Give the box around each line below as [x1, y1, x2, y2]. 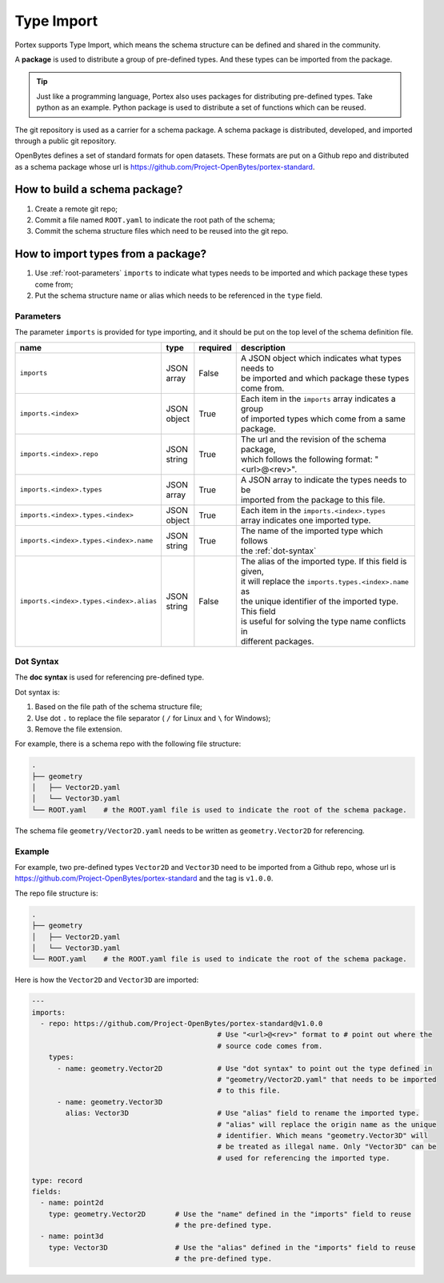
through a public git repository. [14, 136, 117, 146]
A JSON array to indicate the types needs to [240, 474, 407, 485]
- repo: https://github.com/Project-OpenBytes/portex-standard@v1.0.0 [40, 1019, 323, 1028]
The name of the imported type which [240, 525, 383, 536]
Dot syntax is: [14, 687, 60, 696]
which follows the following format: [240, 453, 374, 464]
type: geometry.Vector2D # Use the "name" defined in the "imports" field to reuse [48, 1209, 412, 1218]
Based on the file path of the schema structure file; [34, 702, 203, 712]
